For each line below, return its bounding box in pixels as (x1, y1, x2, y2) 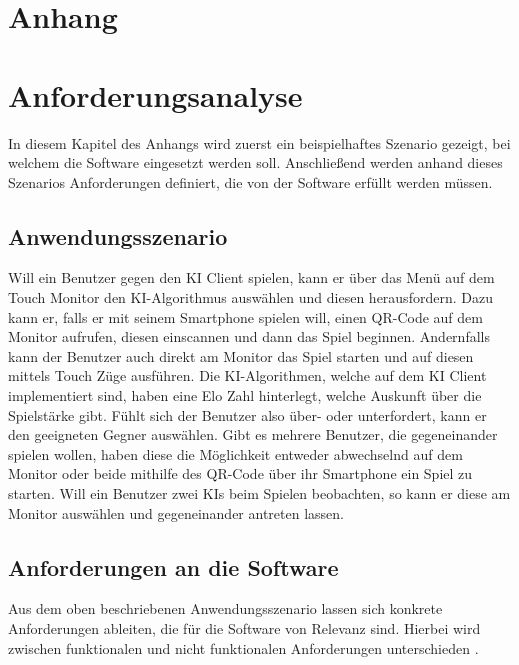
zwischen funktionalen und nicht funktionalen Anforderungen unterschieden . (8, 637, 479, 658)
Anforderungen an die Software (8, 551, 339, 582)
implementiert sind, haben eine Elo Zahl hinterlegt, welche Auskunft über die (8, 385, 482, 406)
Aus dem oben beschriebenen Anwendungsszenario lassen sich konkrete (8, 598, 443, 619)
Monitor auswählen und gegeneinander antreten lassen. (8, 502, 344, 523)
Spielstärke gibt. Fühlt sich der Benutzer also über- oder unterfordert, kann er (8, 404, 487, 425)
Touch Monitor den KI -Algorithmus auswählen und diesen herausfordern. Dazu (8, 287, 493, 308)
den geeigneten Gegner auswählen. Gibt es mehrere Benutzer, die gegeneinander (8, 424, 498, 445)
